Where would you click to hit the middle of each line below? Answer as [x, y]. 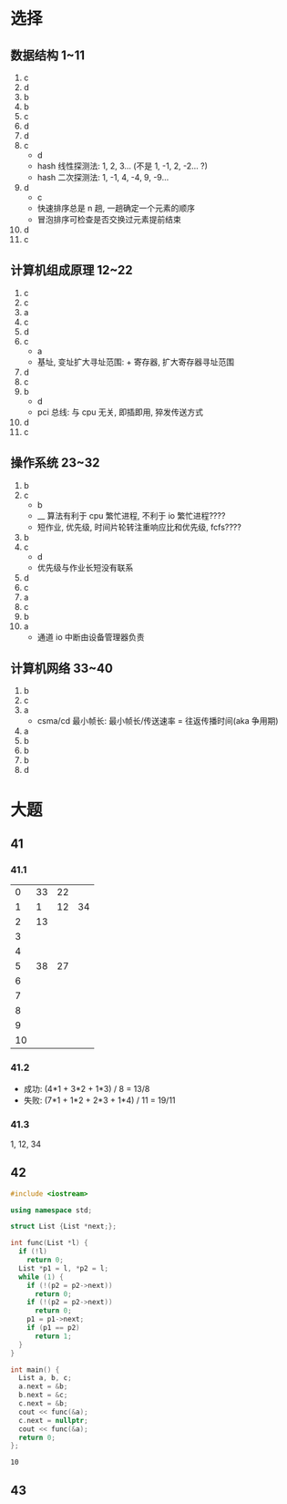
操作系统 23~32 [55, 463]
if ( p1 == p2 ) [53, 1328]
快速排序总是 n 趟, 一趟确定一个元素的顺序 [116, 208]
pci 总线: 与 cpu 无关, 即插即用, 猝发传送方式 [120, 412]
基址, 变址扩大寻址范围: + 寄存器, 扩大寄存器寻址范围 [136, 362]
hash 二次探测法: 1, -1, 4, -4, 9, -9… [103, 177]
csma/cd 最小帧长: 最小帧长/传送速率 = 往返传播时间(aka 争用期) [158, 721]
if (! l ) [33, 1252]
